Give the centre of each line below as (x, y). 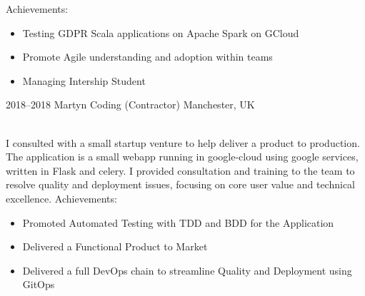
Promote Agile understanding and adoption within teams (147, 57)
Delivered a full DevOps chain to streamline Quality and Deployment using (187, 270)
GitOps (39, 284)
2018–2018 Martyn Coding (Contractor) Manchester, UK (130, 104)
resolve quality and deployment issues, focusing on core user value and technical (181, 184)
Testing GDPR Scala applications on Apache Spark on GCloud (161, 32)
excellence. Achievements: (61, 198)
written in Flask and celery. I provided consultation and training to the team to (180, 170)
